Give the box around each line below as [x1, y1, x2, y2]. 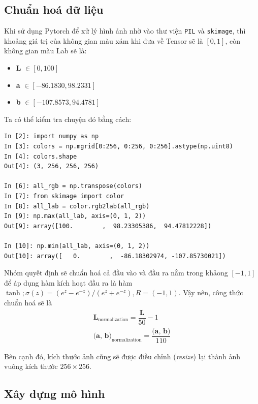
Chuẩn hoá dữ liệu [4, 2, 104, 17]
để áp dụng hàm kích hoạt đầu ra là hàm [4, 277, 133, 288]
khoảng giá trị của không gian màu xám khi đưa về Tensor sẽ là [4, 35, 203, 46]
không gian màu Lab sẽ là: [4, 45, 87, 56]
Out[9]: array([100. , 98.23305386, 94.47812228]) [4, 222, 212, 230]
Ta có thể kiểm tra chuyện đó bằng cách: [4, 113, 132, 124]
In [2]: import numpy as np [4, 133, 99, 140]
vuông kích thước [4, 361, 58, 371]
